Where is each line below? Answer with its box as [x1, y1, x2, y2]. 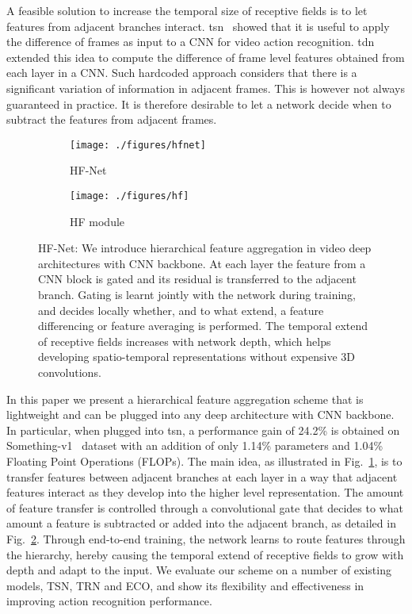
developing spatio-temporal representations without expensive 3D [38, 348, 356, 365]
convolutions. [38, 364, 101, 380]
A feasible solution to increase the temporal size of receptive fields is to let [6, 2, 368, 18]
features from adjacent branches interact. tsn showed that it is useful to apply [6, 17, 390, 34]
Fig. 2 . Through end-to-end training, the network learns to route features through [6, 530, 406, 547]
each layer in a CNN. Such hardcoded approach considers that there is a [6, 64, 357, 81]
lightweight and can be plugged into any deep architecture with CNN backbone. [6, 406, 395, 423]
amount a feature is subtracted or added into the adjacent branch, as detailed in [6, 515, 396, 531]
